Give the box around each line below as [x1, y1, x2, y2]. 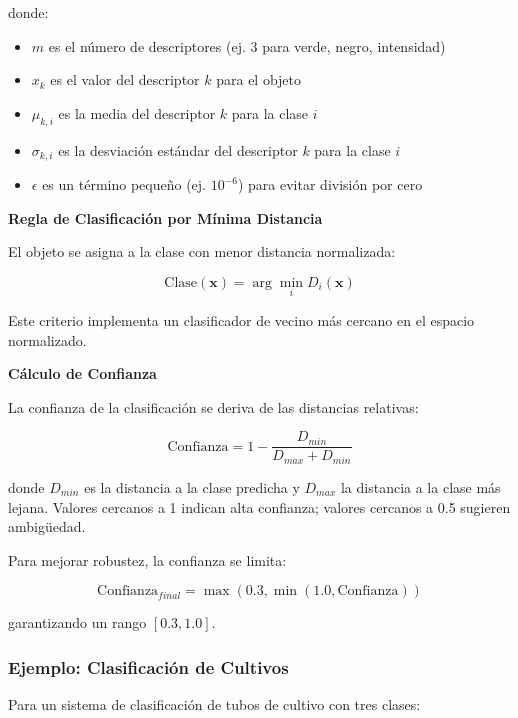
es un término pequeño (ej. [42, 174, 206, 195]
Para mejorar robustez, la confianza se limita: [8, 549, 287, 570]
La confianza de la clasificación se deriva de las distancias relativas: [8, 396, 419, 417]
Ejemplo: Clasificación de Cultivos [8, 654, 289, 679]
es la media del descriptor [58, 102, 216, 123]
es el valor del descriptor [50, 69, 200, 90]
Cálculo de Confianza [8, 363, 157, 384]
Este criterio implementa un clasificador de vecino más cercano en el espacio [8, 310, 475, 331]
